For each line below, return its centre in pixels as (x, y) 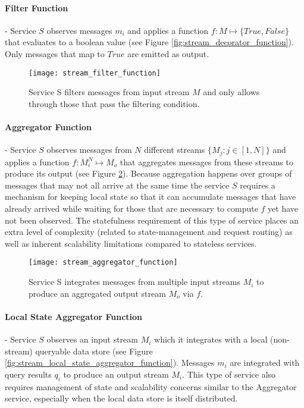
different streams (175, 150)
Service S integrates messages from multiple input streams (135, 282)
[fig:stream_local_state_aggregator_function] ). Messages (110, 363)
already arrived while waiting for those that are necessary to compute (131, 208)
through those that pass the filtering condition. (114, 103)
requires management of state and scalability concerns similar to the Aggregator (151, 386)
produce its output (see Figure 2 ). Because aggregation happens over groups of (148, 173)
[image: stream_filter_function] (95, 73)
